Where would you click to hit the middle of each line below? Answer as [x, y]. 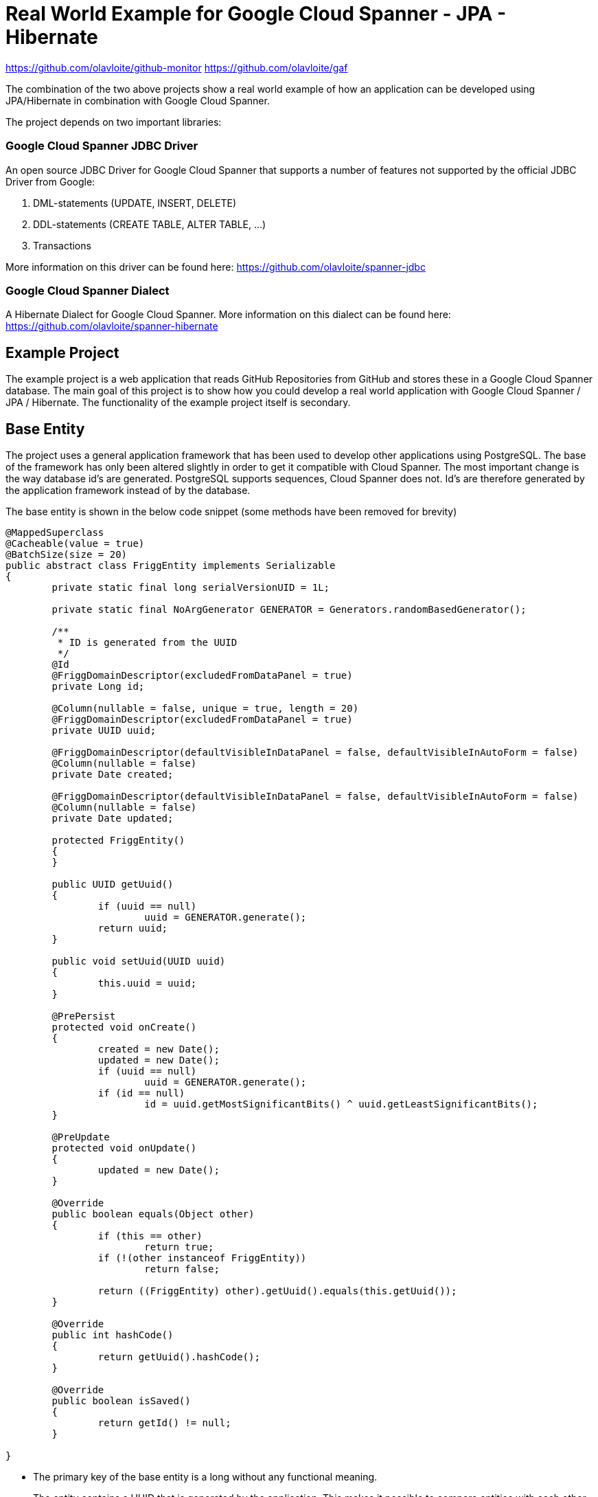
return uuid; [133, 928]
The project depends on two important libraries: [114, 122]
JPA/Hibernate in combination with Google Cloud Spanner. [138, 100]
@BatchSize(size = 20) [67, 554]
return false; [182, 1269]
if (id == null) [141, 1093]
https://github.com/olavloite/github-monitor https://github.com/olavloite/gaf [177, 67]
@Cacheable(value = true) [75, 543]
